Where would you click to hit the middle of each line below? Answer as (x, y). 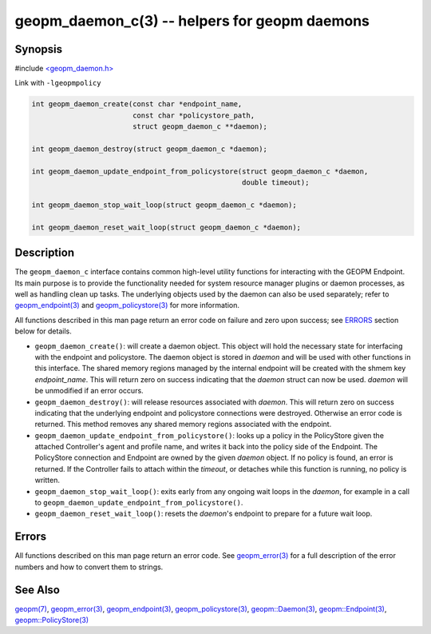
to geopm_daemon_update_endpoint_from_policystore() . (139, 503)
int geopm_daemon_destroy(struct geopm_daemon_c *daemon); (149, 149)
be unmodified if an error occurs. (89, 391)
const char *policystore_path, (194, 115)
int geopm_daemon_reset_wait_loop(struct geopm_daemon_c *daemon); (166, 227)
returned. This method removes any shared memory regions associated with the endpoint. (183, 425)
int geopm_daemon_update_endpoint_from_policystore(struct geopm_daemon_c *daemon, (200, 171)
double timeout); (276, 183)
